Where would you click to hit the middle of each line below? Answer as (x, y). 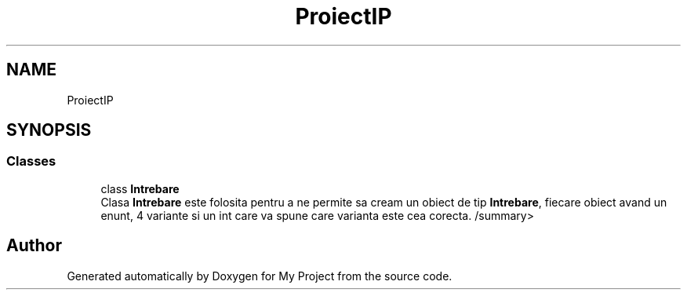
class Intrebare (140, 188)
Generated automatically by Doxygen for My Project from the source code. (260, 276)
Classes (31, 161)
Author (34, 246)
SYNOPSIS (49, 130)
